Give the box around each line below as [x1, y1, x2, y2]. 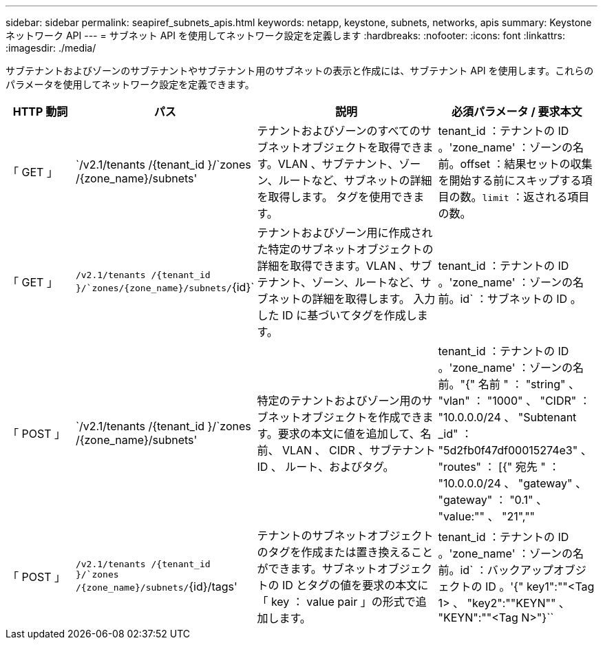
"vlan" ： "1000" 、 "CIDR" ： [438, 394, 591, 408]
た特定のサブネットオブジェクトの [257, 242, 434, 256]
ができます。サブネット [257, 562, 377, 575]
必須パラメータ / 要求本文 [452, 105, 582, 118]
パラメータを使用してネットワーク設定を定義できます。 [6, 78, 255, 90]
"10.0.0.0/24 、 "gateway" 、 [438, 476, 586, 490]
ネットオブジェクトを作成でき [268, 410, 423, 424]
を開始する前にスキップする [438, 173, 582, 187]
